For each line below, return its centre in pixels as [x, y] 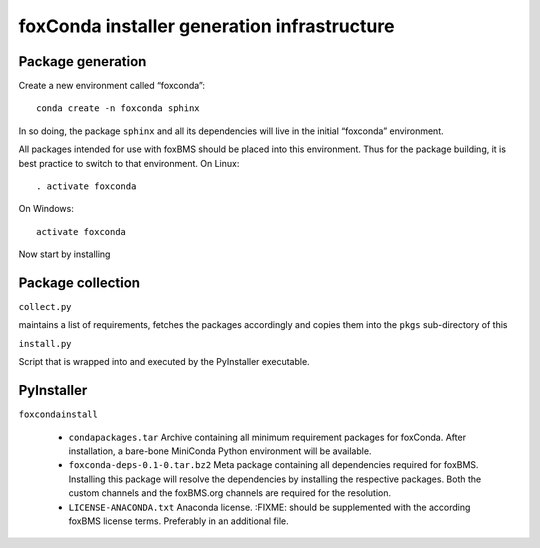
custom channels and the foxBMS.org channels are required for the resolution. [230, 493]
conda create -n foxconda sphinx [118, 108]
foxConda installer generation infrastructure [206, 26]
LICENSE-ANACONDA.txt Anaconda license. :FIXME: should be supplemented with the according [269, 507]
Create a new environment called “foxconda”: [111, 86]
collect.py [45, 307]
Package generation [82, 61]
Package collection [79, 283]
